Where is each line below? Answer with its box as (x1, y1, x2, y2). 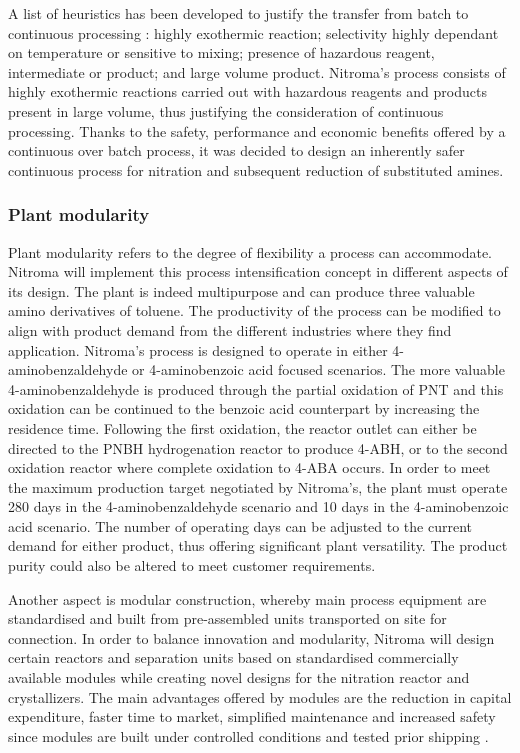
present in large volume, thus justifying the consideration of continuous (8, 100, 444, 121)
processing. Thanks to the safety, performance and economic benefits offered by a (8, 120, 506, 141)
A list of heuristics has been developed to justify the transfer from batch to (8, 3, 469, 23)
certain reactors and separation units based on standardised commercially (8, 647, 459, 668)
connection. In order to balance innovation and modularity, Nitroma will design (8, 627, 495, 648)
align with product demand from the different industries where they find (8, 319, 452, 340)
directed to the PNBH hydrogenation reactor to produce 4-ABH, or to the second (8, 437, 508, 458)
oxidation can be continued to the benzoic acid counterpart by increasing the (8, 398, 480, 419)
